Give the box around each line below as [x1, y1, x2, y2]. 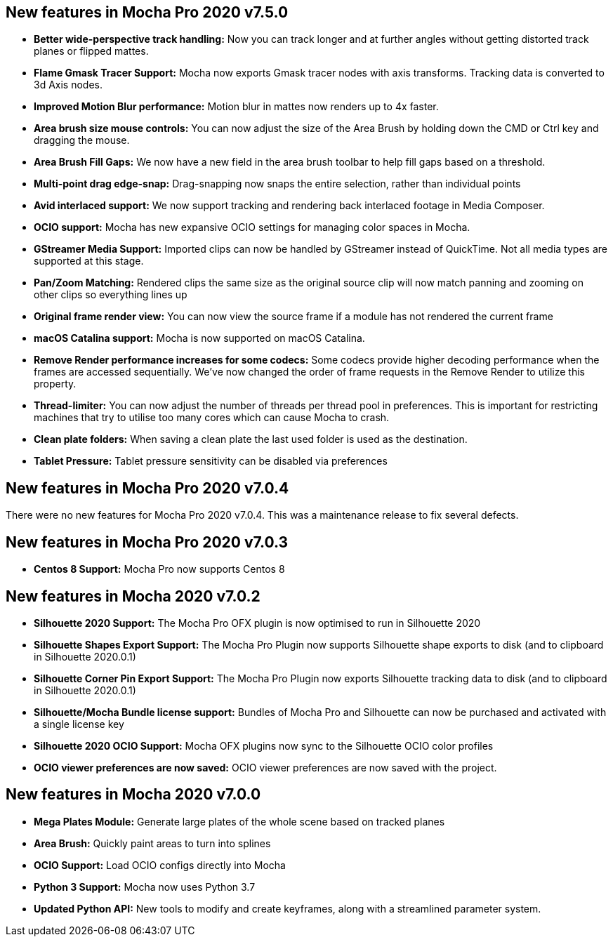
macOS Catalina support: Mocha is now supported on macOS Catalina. [34, 332, 365, 345]
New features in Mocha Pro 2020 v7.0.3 [6, 533, 289, 551]
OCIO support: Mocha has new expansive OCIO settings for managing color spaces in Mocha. [34, 221, 470, 234]
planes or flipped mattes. [34, 45, 149, 58]
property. [34, 378, 77, 390]
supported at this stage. [34, 255, 144, 267]
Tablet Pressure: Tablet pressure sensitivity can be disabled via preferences [34, 455, 388, 467]
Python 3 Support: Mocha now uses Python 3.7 [34, 880, 256, 893]
